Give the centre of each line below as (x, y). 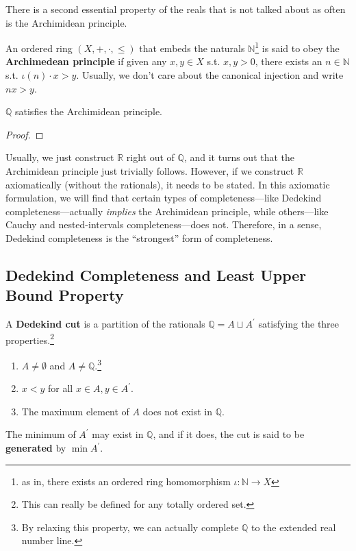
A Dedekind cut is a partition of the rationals (105, 324)
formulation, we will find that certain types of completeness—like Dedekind (164, 198)
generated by (36, 448)
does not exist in (177, 411)
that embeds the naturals (192, 48)
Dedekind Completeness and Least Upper (156, 274)
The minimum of (41, 434)
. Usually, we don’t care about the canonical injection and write (210, 75)
